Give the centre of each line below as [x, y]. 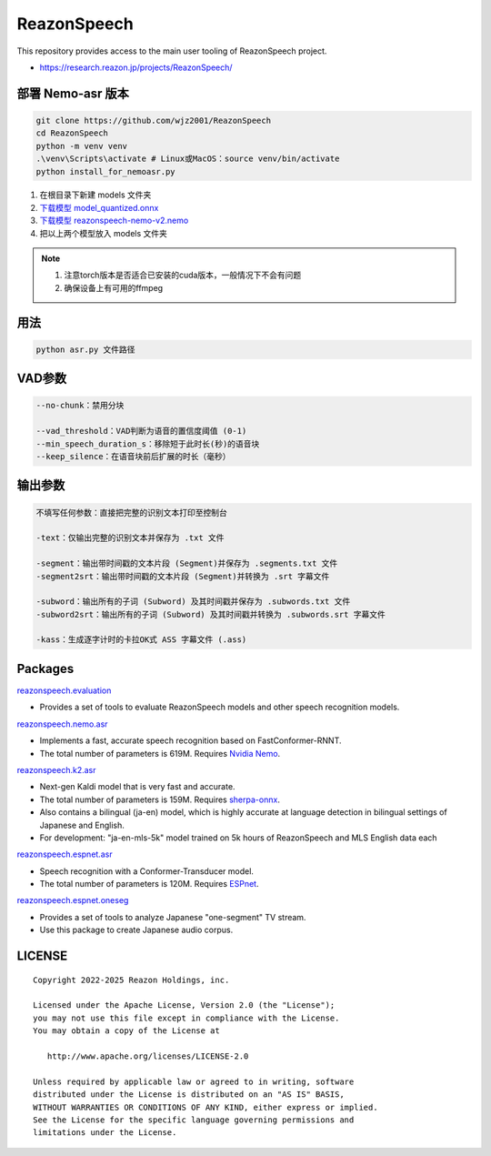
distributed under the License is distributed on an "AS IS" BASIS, [189, 1095]
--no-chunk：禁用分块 [80, 406]
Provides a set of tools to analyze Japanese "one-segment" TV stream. [173, 917]
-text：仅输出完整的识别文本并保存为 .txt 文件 [130, 538]
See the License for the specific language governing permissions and [194, 1120]
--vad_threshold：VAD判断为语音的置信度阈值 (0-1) [141, 431]
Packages [45, 668]
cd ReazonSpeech [72, 133]
